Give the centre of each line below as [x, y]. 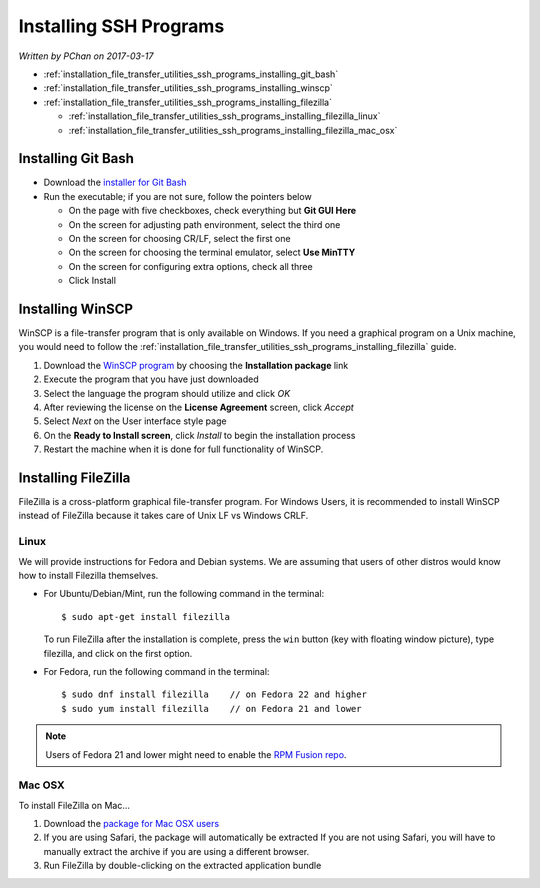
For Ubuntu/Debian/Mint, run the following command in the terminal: [184, 594]
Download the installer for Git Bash [115, 182]
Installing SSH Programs [121, 26]
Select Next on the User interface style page [135, 421]
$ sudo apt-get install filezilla [145, 616]
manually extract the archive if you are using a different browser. [176, 851]
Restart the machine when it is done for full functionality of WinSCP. [183, 449]
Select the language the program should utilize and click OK [167, 393]
